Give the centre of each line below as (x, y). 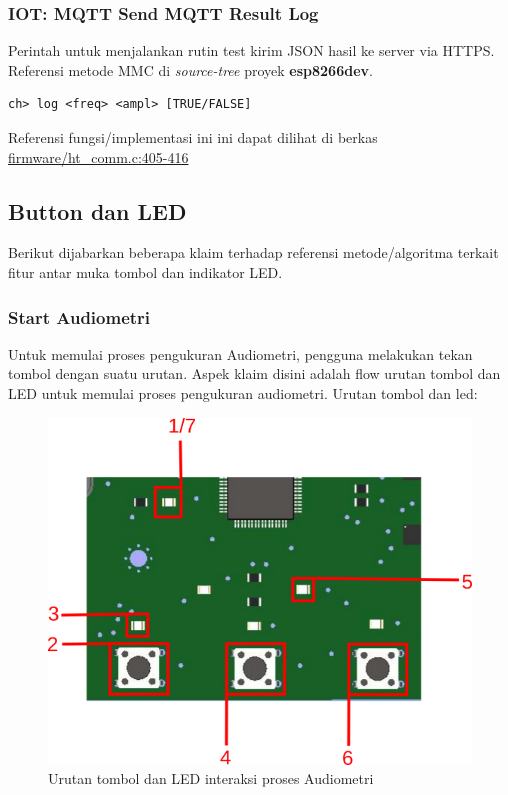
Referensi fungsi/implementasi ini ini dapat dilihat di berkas (193, 137)
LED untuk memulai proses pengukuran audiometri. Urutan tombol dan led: (243, 392)
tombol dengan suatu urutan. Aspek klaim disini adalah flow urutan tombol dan (254, 373)
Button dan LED (97, 210)
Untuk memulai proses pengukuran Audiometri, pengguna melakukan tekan (240, 353)
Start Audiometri (79, 316)
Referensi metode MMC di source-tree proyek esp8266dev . (190, 69)
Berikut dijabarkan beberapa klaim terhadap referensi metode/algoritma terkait (253, 252)
